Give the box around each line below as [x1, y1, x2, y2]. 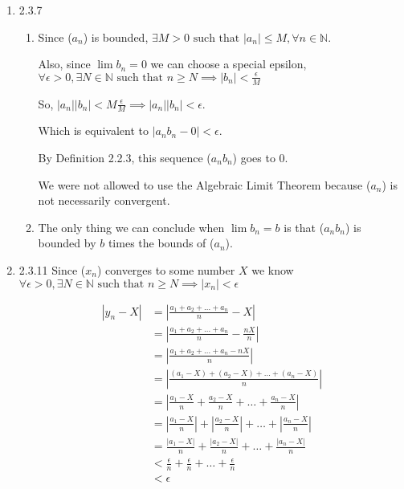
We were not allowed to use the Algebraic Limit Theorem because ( [38, 176, 371, 193]
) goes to [232, 149, 275, 166]
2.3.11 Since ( [18, 262, 86, 278]
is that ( [284, 218, 324, 235]
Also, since [38, 55, 91, 72]
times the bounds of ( [108, 234, 214, 251]
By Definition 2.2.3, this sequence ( [38, 149, 211, 166]
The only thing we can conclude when [38, 218, 225, 235]
